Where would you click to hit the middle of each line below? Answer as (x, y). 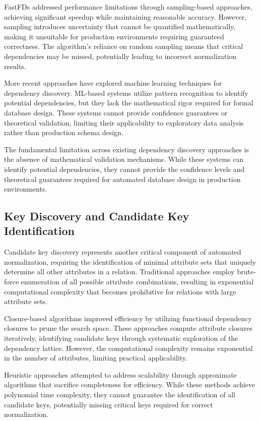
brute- (246, 272)
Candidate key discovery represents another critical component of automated (123, 252)
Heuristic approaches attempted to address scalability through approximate (120, 374)
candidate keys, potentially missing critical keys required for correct (109, 404)
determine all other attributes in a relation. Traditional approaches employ (119, 272)
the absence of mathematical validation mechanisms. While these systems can (124, 159)
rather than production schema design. (64, 132)
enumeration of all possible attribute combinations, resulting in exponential (137, 282)
